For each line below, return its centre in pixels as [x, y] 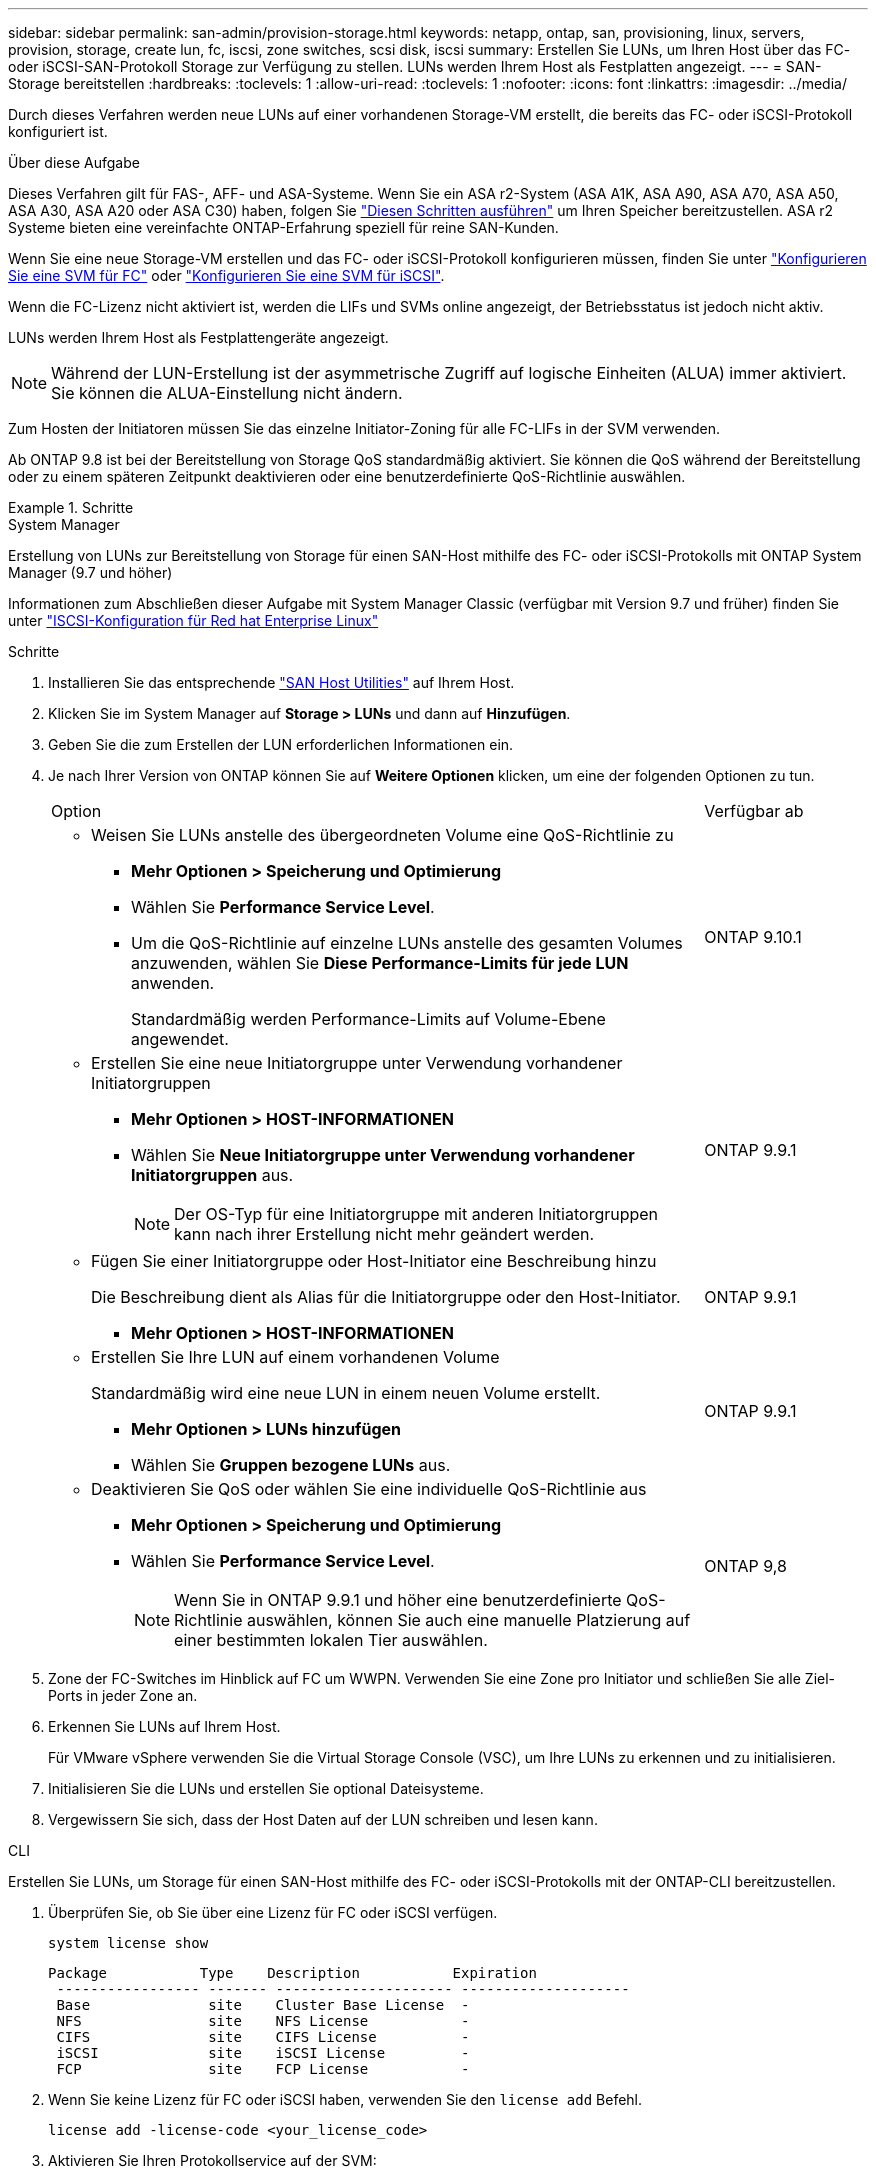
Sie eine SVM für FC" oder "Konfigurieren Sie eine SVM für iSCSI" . [226, 275]
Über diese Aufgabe [74, 162]
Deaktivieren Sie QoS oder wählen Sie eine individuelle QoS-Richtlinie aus [369, 1489]
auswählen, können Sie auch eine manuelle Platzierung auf [468, 1620]
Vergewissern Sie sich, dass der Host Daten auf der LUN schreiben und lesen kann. [323, 1819]
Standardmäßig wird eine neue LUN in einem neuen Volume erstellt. [346, 1393]
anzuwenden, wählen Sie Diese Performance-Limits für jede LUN [380, 963]
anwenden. [173, 983]
